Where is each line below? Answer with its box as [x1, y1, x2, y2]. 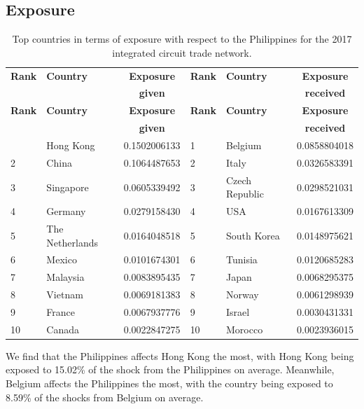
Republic [225, 186, 264, 201]
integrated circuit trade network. [112, 45, 252, 60]
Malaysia [46, 270, 85, 284]
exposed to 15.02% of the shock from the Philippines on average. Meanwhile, [6, 362, 335, 377]
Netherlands [46, 235, 98, 249]
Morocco [225, 321, 263, 336]
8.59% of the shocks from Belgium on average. [6, 389, 204, 404]
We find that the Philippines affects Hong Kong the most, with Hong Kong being [6, 348, 354, 363]
